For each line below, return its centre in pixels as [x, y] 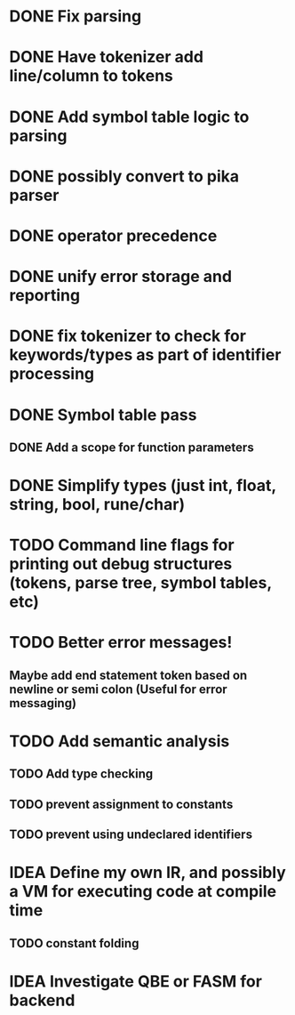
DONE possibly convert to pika [124, 176]
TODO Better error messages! [121, 643]
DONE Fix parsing [76, 16]
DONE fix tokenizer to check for [128, 336]
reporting [45, 296]
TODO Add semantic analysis [120, 741]
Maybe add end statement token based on [128, 675]
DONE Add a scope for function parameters [132, 447]
